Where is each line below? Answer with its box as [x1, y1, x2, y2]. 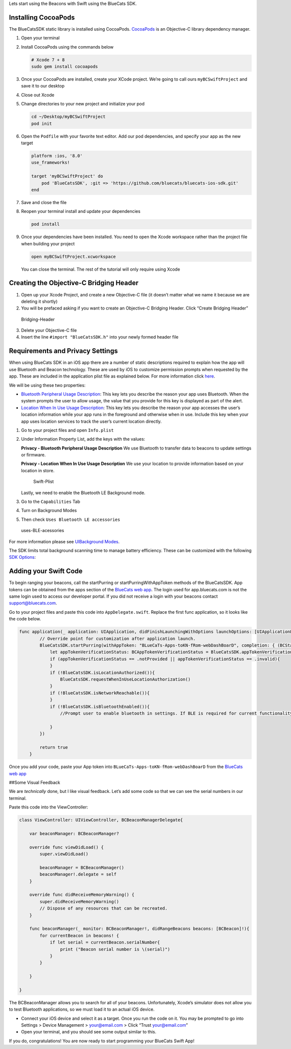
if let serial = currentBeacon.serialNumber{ [49, 940, 160, 945]
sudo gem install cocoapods [31, 64, 98, 69]
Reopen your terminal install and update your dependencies [21, 208, 141, 214]
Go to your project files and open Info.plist [21, 427, 114, 433]
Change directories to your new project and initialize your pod [21, 101, 145, 107]
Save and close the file [21, 199, 67, 205]
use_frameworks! [31, 160, 70, 165]
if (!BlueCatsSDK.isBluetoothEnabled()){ [49, 704, 150, 709]
